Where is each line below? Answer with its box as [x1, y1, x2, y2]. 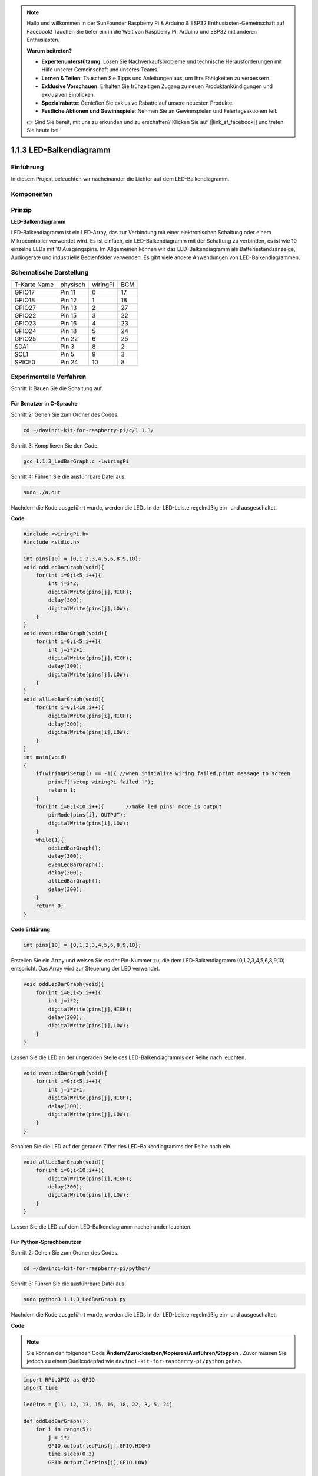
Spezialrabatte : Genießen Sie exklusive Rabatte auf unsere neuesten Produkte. [41, 99, 234, 106]
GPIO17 [14, 288, 35, 296]
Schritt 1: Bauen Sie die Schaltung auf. [11, 385, 103, 392]
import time [23, 1384, 58, 1392]
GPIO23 [14, 319, 37, 327]
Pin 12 [60, 296, 77, 304]
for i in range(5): [35, 1426, 92, 1433]
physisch [60, 280, 85, 289]
